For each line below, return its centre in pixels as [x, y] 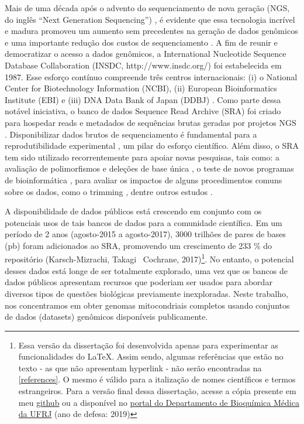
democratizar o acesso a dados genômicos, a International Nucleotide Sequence [146, 54]
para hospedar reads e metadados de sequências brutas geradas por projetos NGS [151, 122]
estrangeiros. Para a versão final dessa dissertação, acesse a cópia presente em [157, 391]
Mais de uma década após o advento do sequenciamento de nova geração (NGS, [147, 8]
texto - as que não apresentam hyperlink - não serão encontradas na [140, 367]
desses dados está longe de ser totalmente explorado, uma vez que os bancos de [146, 270]
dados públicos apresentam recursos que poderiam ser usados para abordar [139, 282]
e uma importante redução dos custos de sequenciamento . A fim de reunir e [141, 42]
